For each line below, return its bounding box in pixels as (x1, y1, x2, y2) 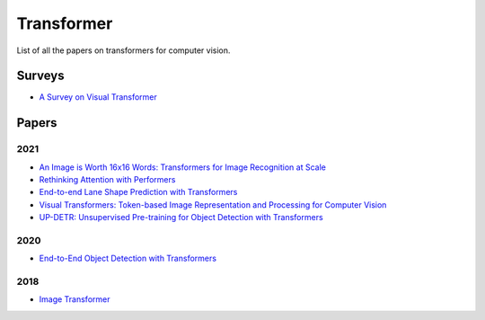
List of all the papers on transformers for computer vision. (16, 45, 231, 56)
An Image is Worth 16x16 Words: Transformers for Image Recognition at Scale (39, 162, 327, 173)
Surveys (16, 68, 65, 84)
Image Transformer (39, 294, 110, 305)
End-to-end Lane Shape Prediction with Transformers (39, 187, 238, 198)
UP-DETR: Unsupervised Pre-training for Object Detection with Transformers (39, 212, 323, 223)
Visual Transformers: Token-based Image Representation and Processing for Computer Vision (39, 199, 387, 210)
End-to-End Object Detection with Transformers (39, 253, 217, 264)
